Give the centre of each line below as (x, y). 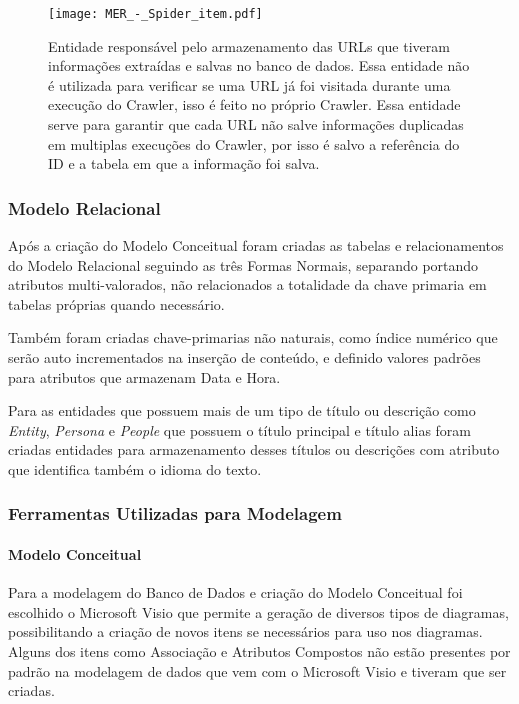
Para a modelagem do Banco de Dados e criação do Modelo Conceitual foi (235, 592)
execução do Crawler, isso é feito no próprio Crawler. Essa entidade (254, 104)
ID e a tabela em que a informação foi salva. (184, 163)
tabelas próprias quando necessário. (116, 303)
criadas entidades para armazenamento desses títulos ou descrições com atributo (254, 449)
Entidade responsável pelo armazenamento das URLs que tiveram (249, 45)
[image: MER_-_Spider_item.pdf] (155, 14)
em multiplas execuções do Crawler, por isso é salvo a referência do (254, 143)
